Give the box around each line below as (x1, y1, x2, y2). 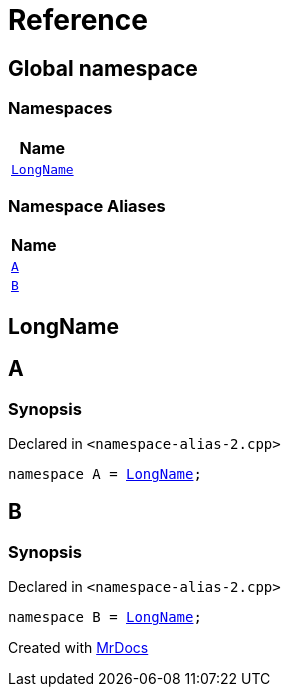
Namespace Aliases (8, 195, 166, 216)
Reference (8, 3, 148, 37)
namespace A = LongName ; (8, 465, 202, 482)
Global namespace (8, 55, 198, 81)
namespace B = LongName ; (8, 609, 202, 626)
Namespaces (8, 98, 113, 119)
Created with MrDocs (8, 639, 149, 657)
